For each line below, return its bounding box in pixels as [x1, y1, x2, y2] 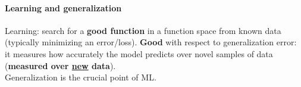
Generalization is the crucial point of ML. [5, 71, 156, 83]
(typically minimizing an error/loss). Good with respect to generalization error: [5, 36, 297, 48]
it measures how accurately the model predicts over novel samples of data [5, 47, 273, 60]
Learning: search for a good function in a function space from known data [5, 24, 281, 36]
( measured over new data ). [5, 59, 116, 72]
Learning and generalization [5, 1, 122, 14]
